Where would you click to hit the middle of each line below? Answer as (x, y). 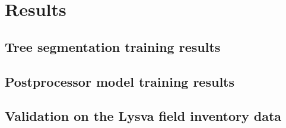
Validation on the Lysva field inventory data (143, 116)
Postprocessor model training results (120, 81)
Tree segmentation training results (113, 46)
